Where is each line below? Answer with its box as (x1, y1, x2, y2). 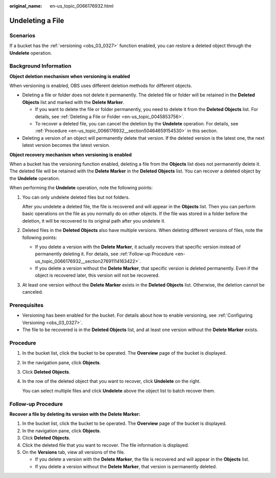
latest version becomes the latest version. (22, 142, 110, 148)
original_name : (9, 3, 42, 9)
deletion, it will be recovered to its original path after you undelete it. (22, 218, 166, 224)
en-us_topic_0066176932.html (50, 3, 113, 9)
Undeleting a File (9, 16, 64, 25)
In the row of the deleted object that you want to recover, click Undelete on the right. (22, 378, 201, 384)
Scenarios (9, 32, 36, 39)
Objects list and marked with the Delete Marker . (22, 99, 125, 105)
